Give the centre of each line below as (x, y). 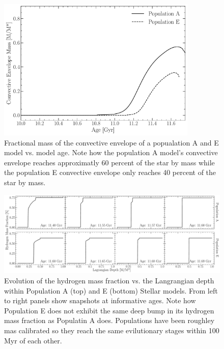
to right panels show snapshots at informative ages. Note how (100, 300)
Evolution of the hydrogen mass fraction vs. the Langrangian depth (109, 280)
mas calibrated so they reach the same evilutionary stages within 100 (112, 330)
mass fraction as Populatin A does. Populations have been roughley (109, 320)
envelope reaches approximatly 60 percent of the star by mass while (109, 162)
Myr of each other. (33, 340)
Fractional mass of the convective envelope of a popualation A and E (111, 142)
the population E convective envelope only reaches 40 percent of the (110, 172)
